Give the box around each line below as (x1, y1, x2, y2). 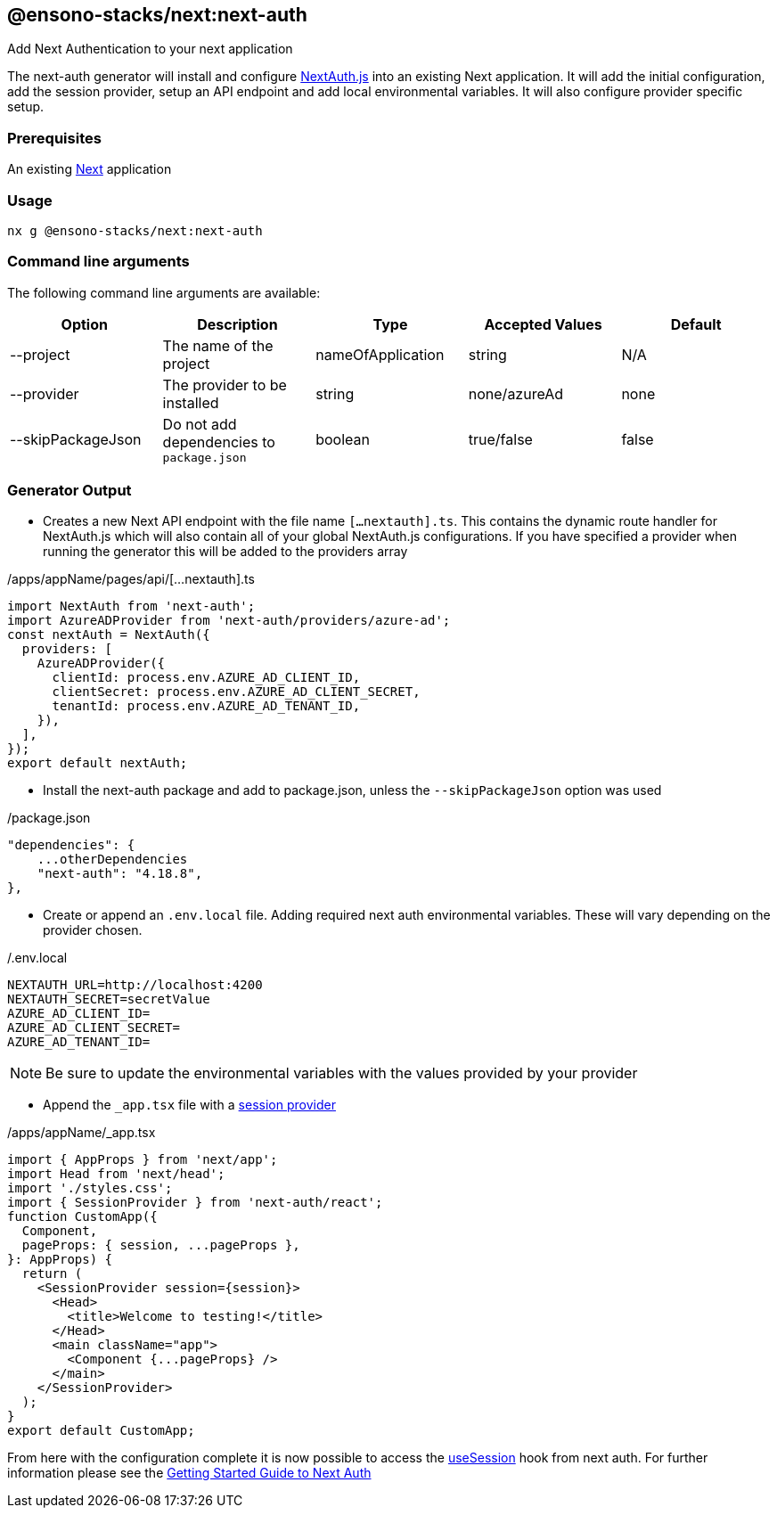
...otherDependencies (37, 852, 188, 867)
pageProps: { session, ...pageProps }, (21, 1238, 300, 1253)
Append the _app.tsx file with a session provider (43, 1097, 336, 1113)
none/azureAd (468, 384, 564, 403)
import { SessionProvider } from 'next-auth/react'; (7, 1195, 383, 1210)
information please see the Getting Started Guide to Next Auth (7, 1465, 372, 1481)
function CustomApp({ (7, 1209, 158, 1224)
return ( (21, 1266, 83, 1282)
